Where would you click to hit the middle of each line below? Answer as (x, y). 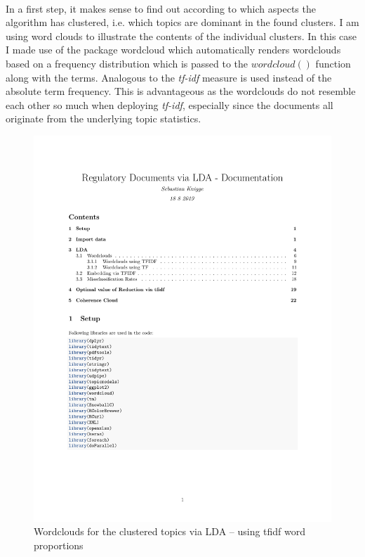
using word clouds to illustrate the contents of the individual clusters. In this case (181, 36)
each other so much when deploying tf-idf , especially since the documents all (170, 104)
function (333, 63)
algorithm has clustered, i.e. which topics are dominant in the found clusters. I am (182, 22)
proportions (59, 545)
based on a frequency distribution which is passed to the (127, 63)
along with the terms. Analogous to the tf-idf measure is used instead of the (169, 77)
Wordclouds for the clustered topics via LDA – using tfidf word (170, 531)
